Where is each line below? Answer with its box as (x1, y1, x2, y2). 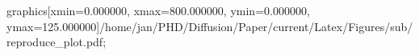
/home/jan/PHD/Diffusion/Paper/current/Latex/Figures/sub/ (99, 18, 413, 34)
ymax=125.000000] (6, 18, 100, 34)
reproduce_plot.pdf (6, 33, 103, 50)
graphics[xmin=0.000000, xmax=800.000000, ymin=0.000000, (6, 2, 310, 18)
